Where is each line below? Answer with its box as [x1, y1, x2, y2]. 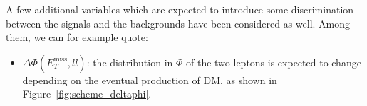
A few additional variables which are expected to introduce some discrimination [6, 2, 354, 16]
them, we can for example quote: [6, 30, 148, 45]
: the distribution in [86, 54, 173, 69]
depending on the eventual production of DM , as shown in [22, 72, 277, 87]
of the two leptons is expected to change [186, 54, 361, 69]
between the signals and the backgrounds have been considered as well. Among [6, 16, 351, 30]
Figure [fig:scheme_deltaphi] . [22, 86, 152, 101]
